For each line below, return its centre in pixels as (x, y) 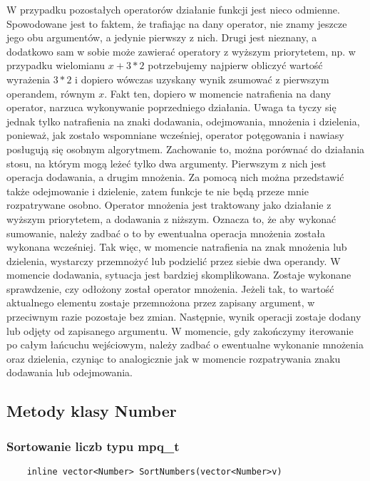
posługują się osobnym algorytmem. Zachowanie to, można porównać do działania (186, 149)
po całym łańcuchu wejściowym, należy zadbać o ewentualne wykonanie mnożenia (185, 345)
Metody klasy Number (92, 411)
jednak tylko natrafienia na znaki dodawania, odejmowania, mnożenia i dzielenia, (183, 121)
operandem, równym (51, 93)
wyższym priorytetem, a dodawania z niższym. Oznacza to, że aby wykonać (171, 218)
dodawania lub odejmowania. (70, 372)
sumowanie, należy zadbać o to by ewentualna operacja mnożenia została (166, 233)
